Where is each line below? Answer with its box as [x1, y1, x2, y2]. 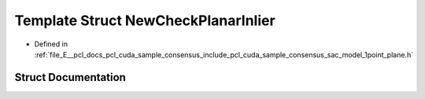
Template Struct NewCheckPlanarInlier [14, 12, 275, 29]
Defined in [34, 39, 68, 49]
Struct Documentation [14, 71, 126, 84]
